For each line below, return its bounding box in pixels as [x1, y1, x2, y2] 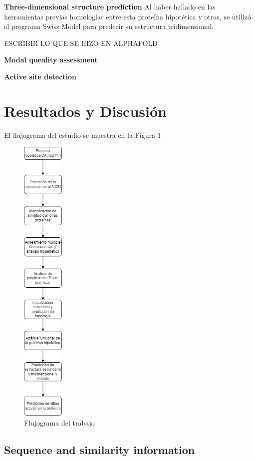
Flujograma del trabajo [24, 417, 95, 428]
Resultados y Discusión [4, 100, 167, 121]
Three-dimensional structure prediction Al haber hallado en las [4, 1, 216, 11]
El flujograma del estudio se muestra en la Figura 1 [4, 129, 161, 140]
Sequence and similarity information [4, 442, 195, 457]
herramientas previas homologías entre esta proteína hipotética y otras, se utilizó [4, 11, 251, 21]
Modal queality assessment [4, 54, 98, 65]
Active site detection [4, 71, 77, 81]
